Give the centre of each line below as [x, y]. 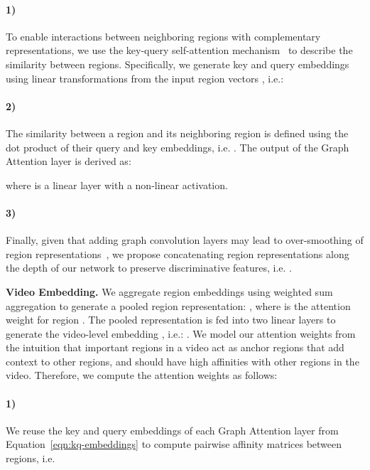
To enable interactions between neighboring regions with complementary [163, 36]
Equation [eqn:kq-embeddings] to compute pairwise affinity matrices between [174, 444]
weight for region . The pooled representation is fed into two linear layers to [171, 320]
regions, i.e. [31, 458]
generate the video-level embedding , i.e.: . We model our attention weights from [181, 333]
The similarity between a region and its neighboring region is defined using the [177, 133]
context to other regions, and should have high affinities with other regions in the [183, 361]
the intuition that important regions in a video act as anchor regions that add [175, 347]
